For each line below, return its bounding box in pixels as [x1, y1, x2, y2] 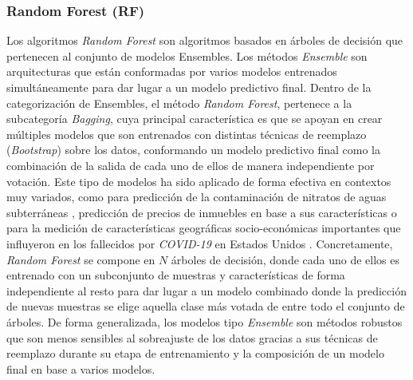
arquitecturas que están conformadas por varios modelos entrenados [6, 63, 337, 80]
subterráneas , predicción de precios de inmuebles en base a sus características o [6, 204, 397, 220]
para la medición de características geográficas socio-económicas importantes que [6, 220, 401, 236]
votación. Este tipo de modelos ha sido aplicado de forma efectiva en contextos [6, 172, 391, 189]
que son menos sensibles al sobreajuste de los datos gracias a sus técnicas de [6, 329, 378, 346]
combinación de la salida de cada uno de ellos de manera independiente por [6, 156, 375, 173]
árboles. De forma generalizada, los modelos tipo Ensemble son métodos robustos [6, 313, 403, 330]
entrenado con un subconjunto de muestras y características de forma [6, 267, 345, 283]
